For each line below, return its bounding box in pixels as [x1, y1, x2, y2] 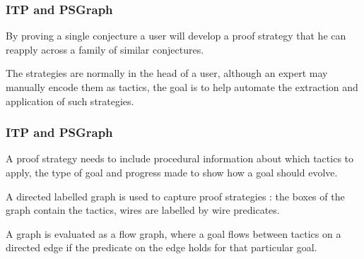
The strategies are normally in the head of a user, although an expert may [6, 66, 328, 80]
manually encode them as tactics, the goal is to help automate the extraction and [6, 80, 358, 94]
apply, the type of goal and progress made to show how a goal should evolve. [6, 165, 338, 179]
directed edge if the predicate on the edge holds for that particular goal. [6, 240, 317, 255]
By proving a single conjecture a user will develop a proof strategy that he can [6, 28, 346, 43]
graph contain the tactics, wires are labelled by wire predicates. [6, 203, 280, 217]
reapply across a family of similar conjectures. [6, 42, 204, 56]
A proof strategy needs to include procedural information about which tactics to [6, 151, 354, 166]
